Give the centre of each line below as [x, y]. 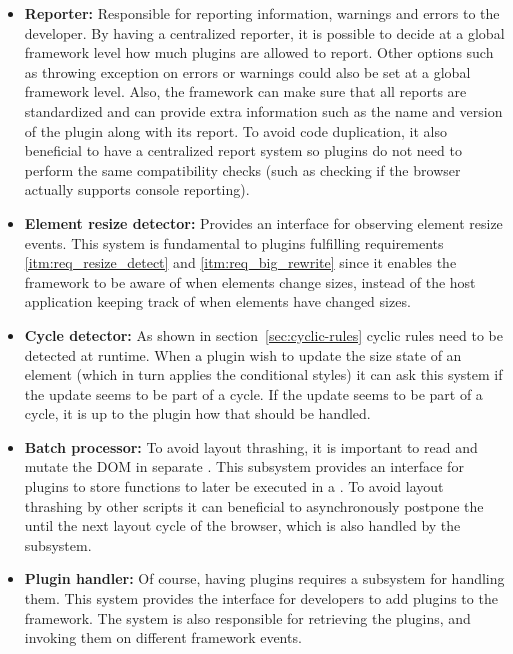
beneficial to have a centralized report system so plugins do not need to [243, 150]
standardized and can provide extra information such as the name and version [263, 110]
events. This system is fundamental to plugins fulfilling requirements [234, 242]
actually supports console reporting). [137, 189]
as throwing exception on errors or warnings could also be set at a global [247, 71]
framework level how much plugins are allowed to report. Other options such [259, 52]
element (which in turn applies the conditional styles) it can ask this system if [263, 374]
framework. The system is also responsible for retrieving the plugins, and [247, 617]
